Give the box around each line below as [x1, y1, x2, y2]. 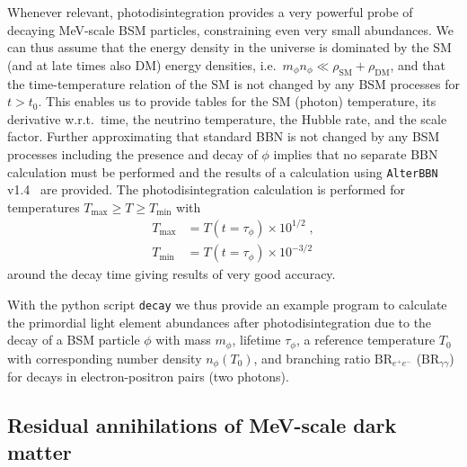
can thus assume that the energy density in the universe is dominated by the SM [7, 38, 452, 57]
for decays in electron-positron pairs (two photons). [7, 367, 289, 386]
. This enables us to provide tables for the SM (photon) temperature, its [38, 92, 436, 111]
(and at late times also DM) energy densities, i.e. [7, 55, 277, 74]
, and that [390, 55, 445, 74]
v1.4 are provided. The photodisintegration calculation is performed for [7, 180, 406, 199]
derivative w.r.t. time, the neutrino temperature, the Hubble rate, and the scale [7, 109, 447, 128]
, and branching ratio [253, 348, 371, 367]
